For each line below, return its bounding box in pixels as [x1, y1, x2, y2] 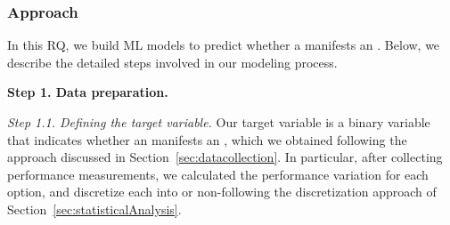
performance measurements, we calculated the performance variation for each [7, 165, 429, 183]
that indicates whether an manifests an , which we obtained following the [7, 130, 407, 149]
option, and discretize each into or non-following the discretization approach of [7, 182, 437, 201]
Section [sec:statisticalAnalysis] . [7, 199, 182, 218]
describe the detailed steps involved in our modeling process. [7, 52, 338, 71]
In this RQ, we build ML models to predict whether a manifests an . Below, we [7, 36, 440, 54]
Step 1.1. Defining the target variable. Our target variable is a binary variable [7, 113, 430, 131]
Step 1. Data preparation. [7, 83, 168, 101]
